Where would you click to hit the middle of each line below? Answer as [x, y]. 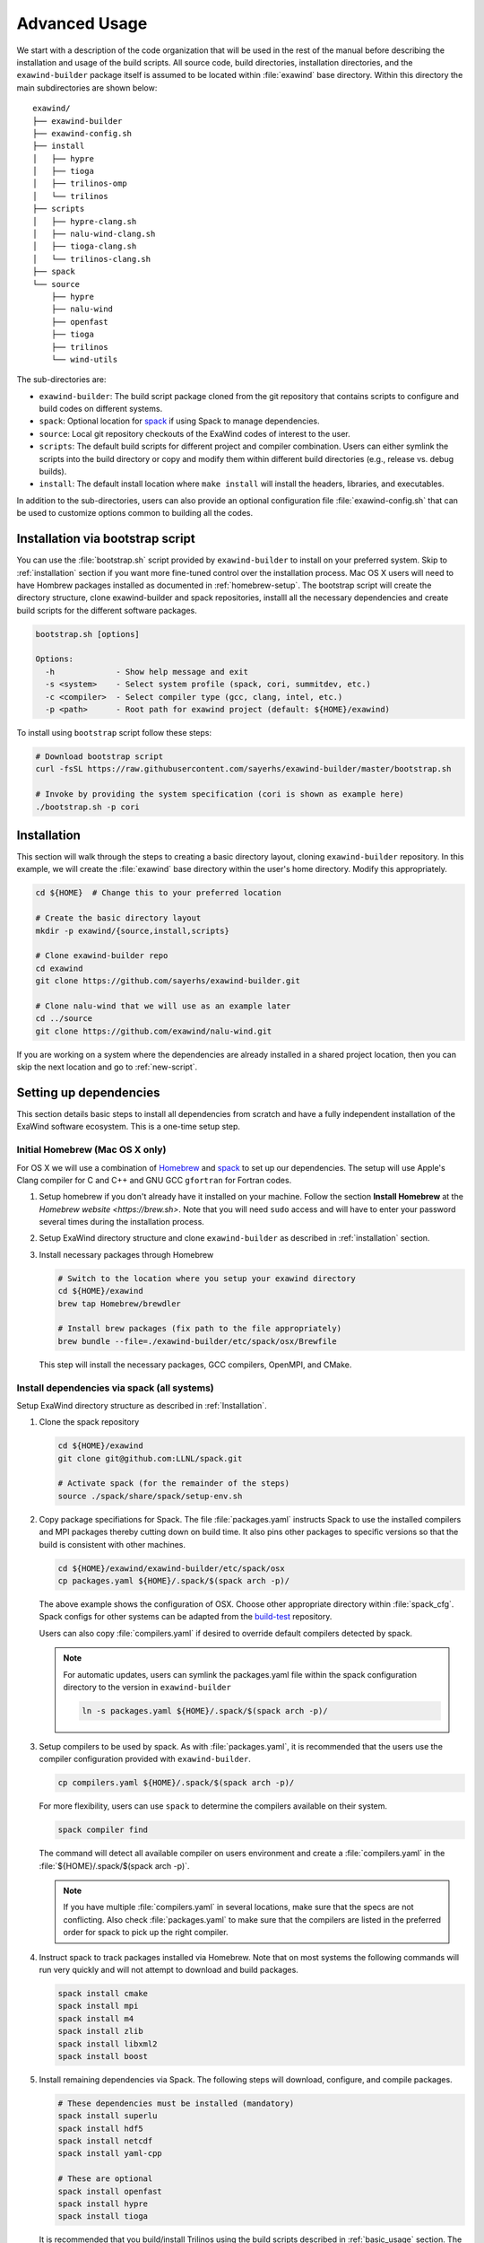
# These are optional [105, 2179]
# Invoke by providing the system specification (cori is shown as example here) [220, 794]
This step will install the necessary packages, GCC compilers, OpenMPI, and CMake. [195, 1365]
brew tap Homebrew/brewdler [119, 1304]
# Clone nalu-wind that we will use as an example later [163, 1006]
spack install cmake [103, 1993]
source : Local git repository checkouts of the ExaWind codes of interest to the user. [194, 433]
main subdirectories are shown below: [87, 87]
